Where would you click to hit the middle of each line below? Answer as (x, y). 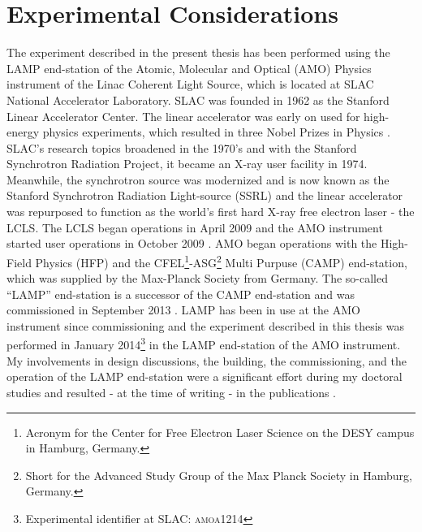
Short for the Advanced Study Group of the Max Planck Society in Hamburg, (219, 475)
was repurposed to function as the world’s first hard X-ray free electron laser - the (211, 212)
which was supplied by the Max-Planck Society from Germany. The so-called (197, 278)
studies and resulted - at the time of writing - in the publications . (172, 392)
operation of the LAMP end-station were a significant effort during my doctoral (205, 376)
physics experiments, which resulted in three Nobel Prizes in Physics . (216, 132)
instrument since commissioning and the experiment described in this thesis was (205, 325)
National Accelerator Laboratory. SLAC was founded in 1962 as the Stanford (198, 99)
